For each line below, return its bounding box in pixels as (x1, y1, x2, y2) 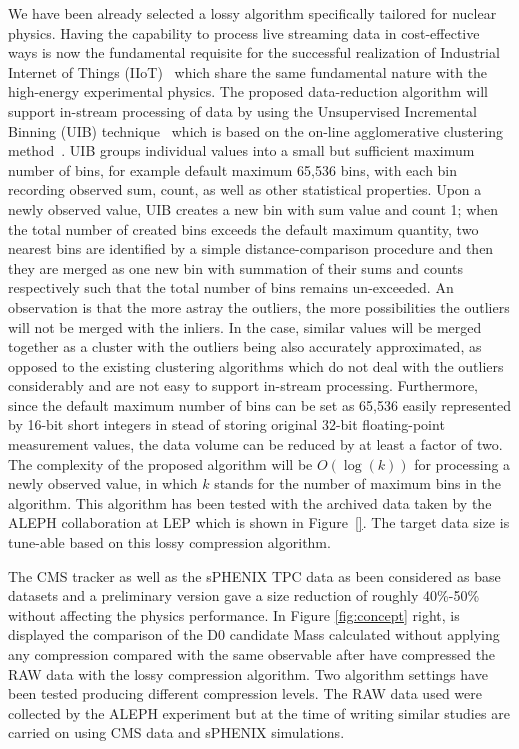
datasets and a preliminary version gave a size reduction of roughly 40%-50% (8, 585, 480, 606)
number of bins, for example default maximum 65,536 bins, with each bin (8, 159, 458, 180)
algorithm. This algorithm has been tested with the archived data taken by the (8, 492, 492, 513)
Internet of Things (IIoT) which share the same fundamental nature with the (8, 61, 488, 82)
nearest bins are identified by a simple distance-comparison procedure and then (8, 238, 494, 259)
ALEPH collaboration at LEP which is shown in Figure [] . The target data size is (8, 512, 510, 533)
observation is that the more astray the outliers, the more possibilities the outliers (8, 296, 510, 317)
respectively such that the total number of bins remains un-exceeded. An (8, 277, 454, 298)
